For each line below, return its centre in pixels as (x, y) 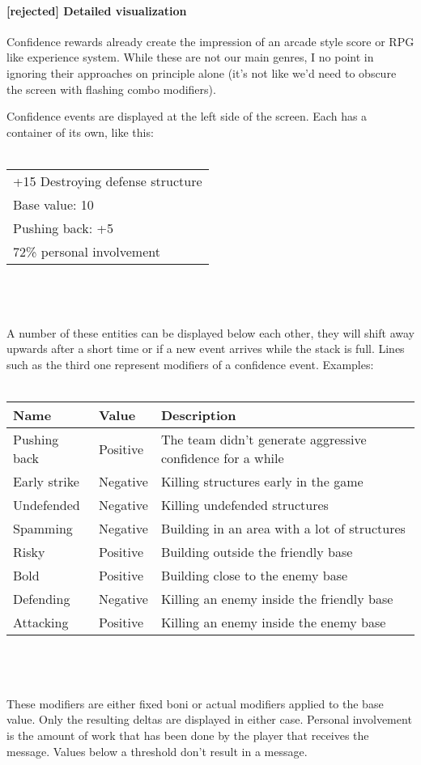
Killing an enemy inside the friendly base (277, 599)
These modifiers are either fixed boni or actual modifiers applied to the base (195, 703)
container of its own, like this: (80, 132)
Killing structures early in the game (262, 482)
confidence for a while (222, 458)
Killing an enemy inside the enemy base (273, 623)
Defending (42, 599)
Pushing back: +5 (63, 227)
